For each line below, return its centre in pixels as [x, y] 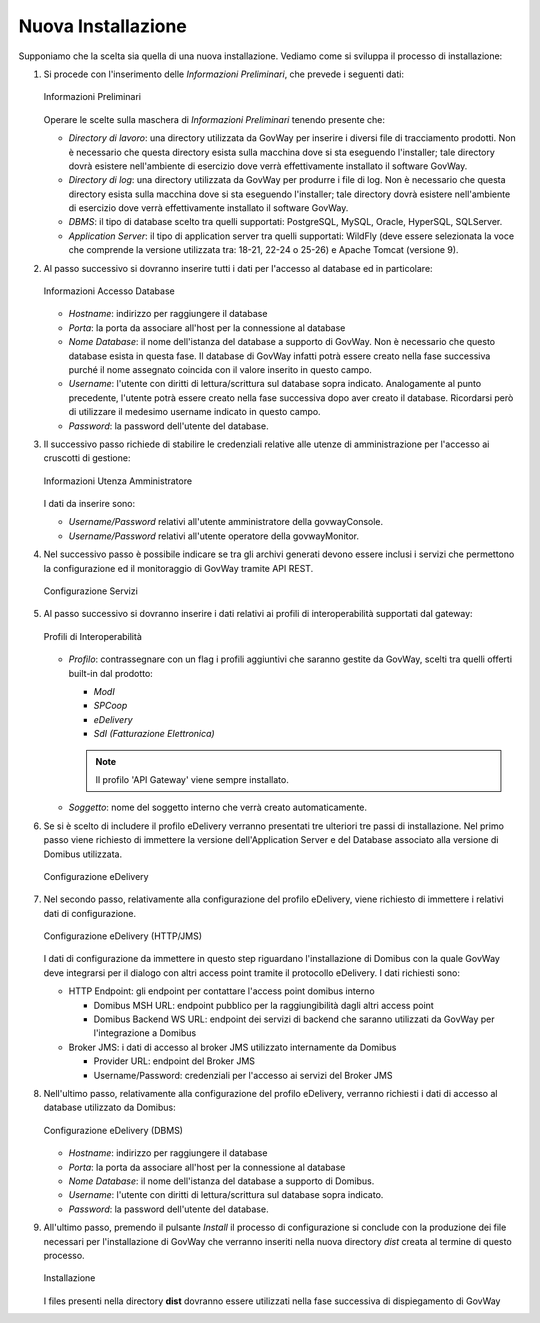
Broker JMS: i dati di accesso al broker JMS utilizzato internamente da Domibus [232, 1047]
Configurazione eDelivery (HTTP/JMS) [123, 936]
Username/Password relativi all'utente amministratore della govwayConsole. [226, 522]
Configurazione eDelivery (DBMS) [113, 1130]
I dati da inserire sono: [89, 504]
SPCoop [110, 706]
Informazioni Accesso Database [109, 291]
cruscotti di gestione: [87, 458]
